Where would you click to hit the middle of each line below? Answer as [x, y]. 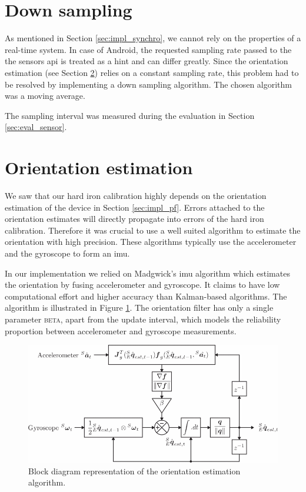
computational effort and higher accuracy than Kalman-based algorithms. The [146, 296]
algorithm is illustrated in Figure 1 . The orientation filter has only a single [139, 307]
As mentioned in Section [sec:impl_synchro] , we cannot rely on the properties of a [153, 38]
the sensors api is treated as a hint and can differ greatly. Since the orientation [147, 61]
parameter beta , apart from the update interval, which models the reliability [143, 319]
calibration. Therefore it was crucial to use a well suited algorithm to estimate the [153, 230]
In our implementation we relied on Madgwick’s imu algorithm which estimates [147, 273]
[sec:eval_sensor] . [36, 127]
